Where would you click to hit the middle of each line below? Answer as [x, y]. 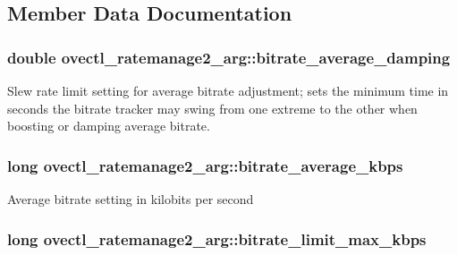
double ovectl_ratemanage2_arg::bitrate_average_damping [229, 57]
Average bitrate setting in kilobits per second [131, 199]
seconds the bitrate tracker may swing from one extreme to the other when [212, 108]
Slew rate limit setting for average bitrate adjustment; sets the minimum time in [228, 90]
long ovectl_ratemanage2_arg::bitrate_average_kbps [205, 165]
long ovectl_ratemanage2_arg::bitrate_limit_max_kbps [217, 238]
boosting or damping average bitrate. [109, 126]
